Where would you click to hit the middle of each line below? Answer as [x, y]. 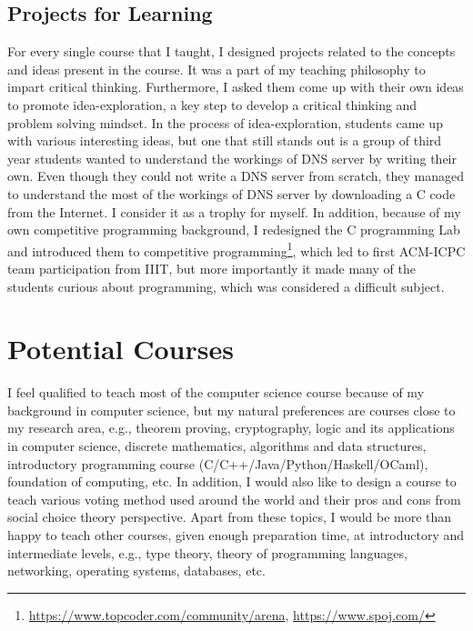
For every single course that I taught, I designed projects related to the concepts [231, 51]
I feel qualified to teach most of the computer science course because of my [216, 392]
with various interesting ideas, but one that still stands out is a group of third [225, 140]
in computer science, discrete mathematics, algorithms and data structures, [217, 446]
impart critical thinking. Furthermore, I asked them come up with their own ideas [236, 87]
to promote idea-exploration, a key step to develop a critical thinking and [212, 104]
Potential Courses [121, 349]
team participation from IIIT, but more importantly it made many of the [211, 268]
